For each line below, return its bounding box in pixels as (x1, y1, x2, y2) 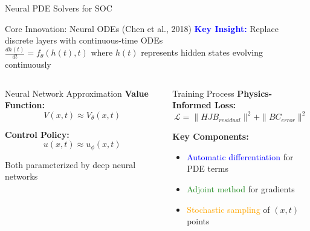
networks (5, 170, 38, 183)
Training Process (172, 86, 234, 99)
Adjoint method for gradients (187, 182, 295, 195)
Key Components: (172, 130, 249, 143)
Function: (5, 99, 45, 111)
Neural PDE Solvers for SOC (5, 2, 112, 14)
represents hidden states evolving (141, 46, 263, 59)
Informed (172, 99, 212, 111)
